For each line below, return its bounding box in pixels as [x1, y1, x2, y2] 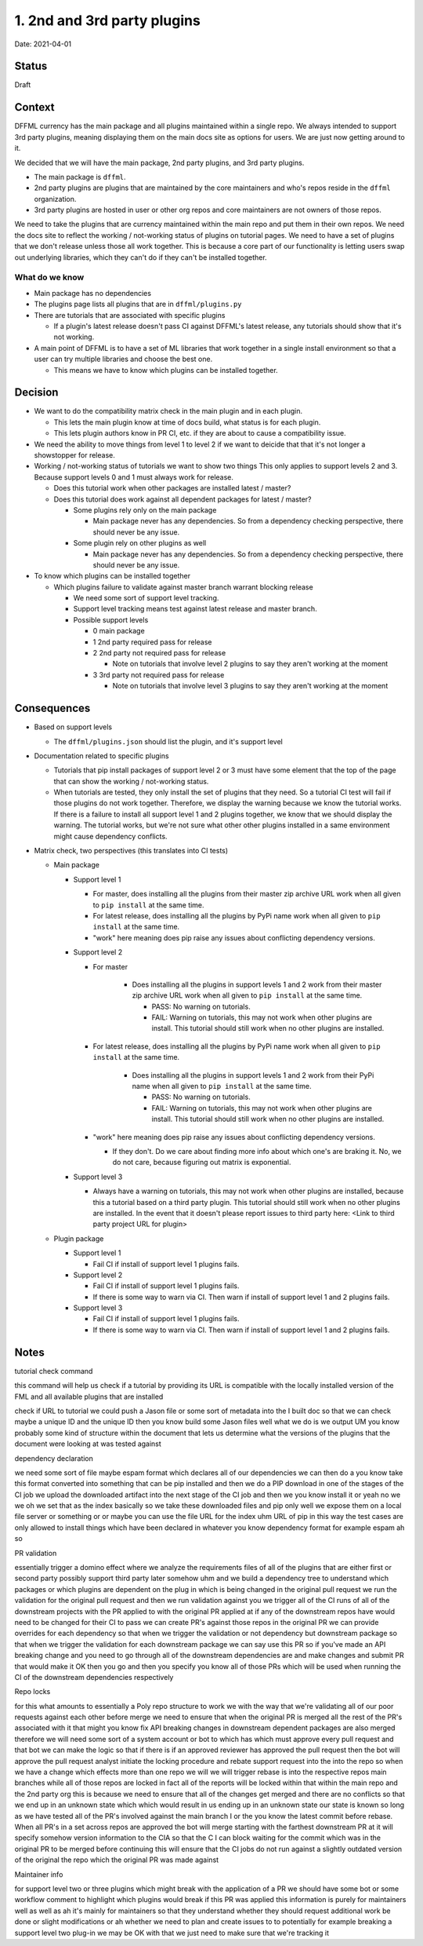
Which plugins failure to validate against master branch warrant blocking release [53, 582, 313, 592]
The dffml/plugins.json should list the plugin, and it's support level [53, 736, 284, 746]
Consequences [14, 702, 91, 715]
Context [14, 100, 55, 114]
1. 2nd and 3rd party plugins [14, 12, 201, 29]
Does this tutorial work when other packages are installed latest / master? [53, 484, 291, 493]
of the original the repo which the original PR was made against [14, 1855, 219, 1864]
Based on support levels [34, 722, 113, 732]
